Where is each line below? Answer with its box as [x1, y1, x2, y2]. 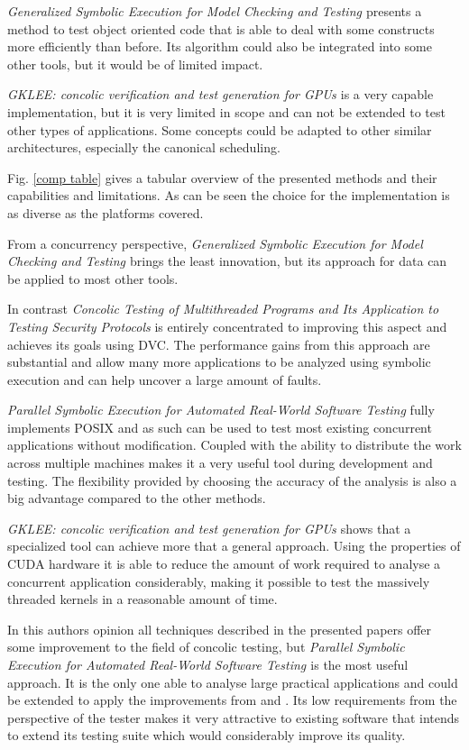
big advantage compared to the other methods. [7, 489, 266, 508]
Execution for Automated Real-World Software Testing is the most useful [7, 655, 409, 673]
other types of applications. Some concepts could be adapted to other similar [7, 120, 432, 139]
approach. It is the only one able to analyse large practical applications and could [7, 672, 458, 691]
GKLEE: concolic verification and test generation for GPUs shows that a [7, 518, 411, 537]
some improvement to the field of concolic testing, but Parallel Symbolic [7, 637, 405, 656]
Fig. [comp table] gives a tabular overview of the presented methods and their [7, 168, 437, 187]
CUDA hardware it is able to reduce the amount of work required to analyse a [7, 554, 441, 573]
